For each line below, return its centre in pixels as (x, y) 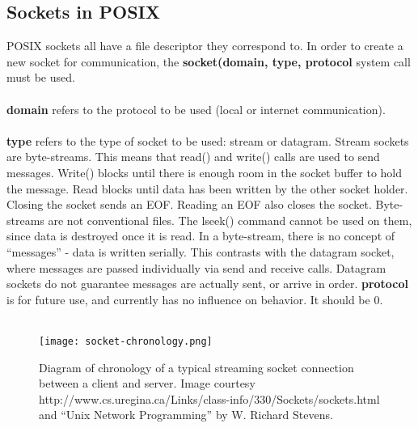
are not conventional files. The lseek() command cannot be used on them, (230, 220)
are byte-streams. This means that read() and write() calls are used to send (193, 157)
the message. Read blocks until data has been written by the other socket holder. (207, 188)
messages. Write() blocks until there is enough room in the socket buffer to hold (205, 172)
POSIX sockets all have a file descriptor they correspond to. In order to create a (205, 46)
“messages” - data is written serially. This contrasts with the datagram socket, (201, 251)
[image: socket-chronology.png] (126, 341)
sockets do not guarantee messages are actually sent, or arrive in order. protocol (208, 284)
